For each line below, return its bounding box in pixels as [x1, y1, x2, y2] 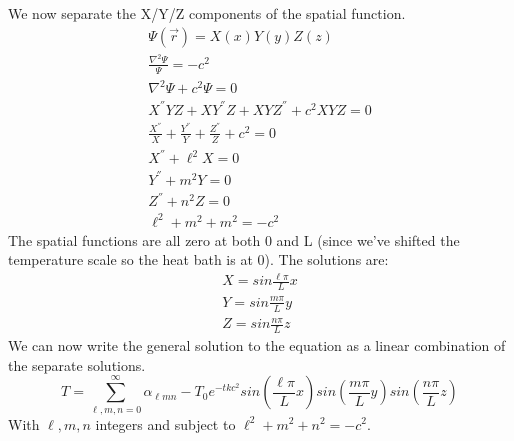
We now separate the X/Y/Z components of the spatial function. [8, 3, 406, 23]
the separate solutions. [8, 354, 146, 375]
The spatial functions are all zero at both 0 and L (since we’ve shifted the [8, 229, 460, 250]
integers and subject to [95, 413, 236, 434]
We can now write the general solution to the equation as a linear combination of [8, 335, 506, 355]
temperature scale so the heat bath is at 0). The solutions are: [8, 249, 389, 270]
